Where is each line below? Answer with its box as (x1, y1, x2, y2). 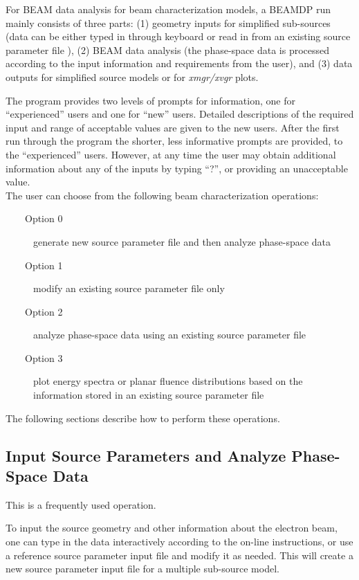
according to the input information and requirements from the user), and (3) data (6, 56, 353, 71)
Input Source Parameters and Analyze (6, 444, 286, 466)
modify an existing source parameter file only (33, 281, 225, 296)
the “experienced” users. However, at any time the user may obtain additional (6, 147, 336, 161)
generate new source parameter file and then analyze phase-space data (33, 234, 331, 248)
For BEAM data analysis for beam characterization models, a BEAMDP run (6, 2, 331, 16)
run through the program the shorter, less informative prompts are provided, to (6, 134, 343, 148)
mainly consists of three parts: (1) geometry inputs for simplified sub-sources (6, 15, 331, 30)
